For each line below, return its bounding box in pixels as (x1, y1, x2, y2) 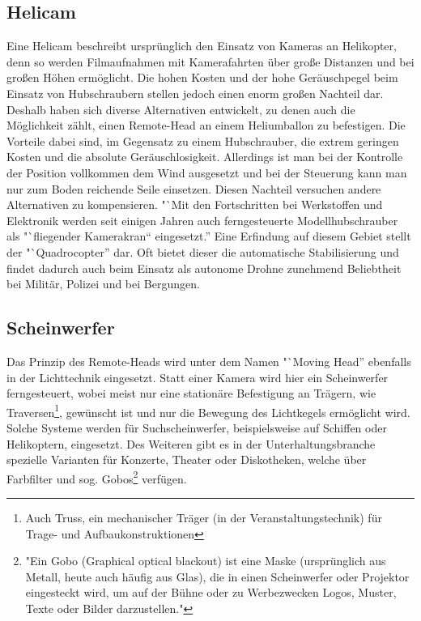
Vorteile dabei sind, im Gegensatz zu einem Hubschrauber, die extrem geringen (6, 132, 399, 149)
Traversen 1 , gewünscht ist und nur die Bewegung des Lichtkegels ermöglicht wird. (6, 401, 410, 420)
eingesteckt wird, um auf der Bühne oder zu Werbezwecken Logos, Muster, (25, 584, 397, 601)
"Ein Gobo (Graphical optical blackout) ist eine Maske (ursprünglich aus (25, 552, 386, 569)
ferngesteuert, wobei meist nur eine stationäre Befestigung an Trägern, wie (6, 385, 376, 402)
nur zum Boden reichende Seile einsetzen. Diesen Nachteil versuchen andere (6, 180, 381, 197)
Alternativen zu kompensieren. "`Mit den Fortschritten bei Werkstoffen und (6, 196, 383, 213)
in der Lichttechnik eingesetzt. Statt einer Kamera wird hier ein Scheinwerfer (6, 368, 389, 385)
